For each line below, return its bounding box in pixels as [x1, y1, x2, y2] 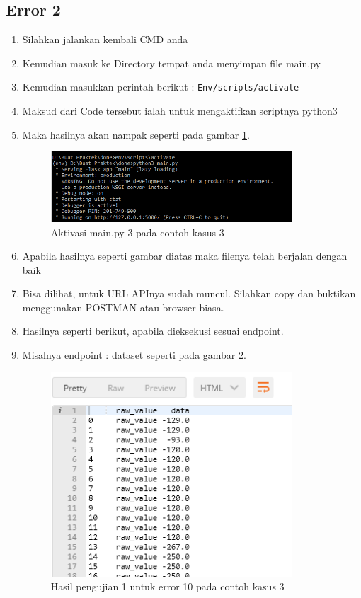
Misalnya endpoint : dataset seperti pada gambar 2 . [22, 347, 246, 362]
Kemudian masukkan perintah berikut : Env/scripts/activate [22, 79, 299, 94]
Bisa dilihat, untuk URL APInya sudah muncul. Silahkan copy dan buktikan [22, 286, 356, 301]
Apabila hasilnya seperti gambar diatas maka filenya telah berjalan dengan [22, 248, 348, 263]
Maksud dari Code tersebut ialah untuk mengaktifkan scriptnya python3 [22, 103, 338, 118]
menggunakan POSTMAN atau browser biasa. [22, 299, 224, 314]
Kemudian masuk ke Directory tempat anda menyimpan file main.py [22, 55, 321, 70]
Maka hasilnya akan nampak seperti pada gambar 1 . [22, 127, 250, 142]
